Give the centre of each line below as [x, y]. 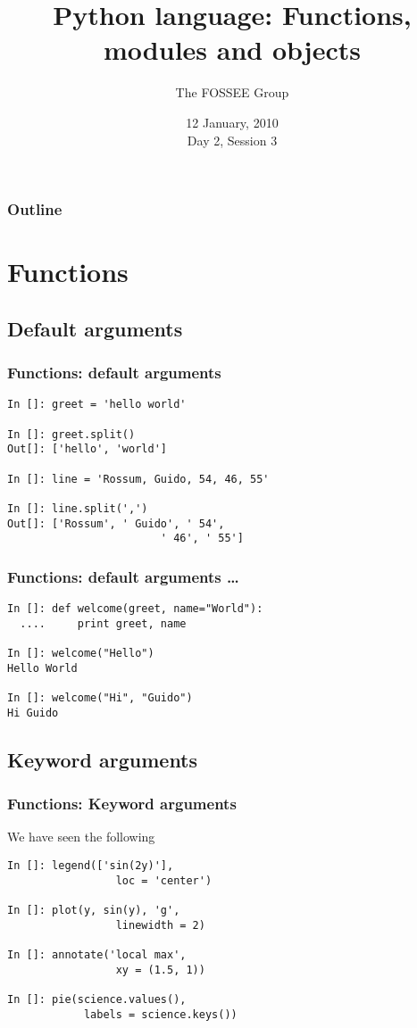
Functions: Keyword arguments [122, 804]
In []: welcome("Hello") [81, 654]
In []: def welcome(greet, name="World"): [135, 609]
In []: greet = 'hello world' [97, 405]
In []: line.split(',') [78, 508]
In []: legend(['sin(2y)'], [91, 866]
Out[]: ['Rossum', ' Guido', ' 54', [116, 523]
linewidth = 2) [160, 925]
